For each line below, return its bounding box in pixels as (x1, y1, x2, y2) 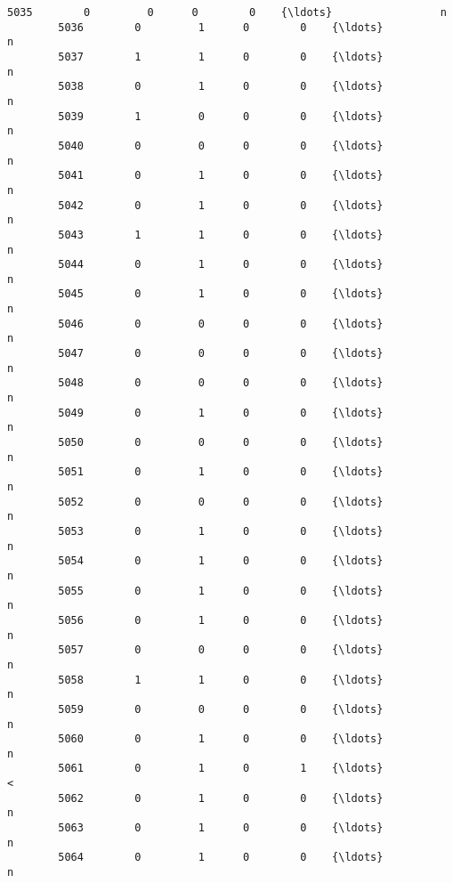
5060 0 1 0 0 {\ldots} (58, 733, 384, 746)
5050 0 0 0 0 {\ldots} (58, 436, 384, 450)
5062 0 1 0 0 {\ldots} (58, 791, 384, 805)
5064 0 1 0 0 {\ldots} (58, 851, 384, 864)
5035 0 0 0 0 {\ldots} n (7, 6, 447, 19)
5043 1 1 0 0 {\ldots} (58, 228, 384, 241)
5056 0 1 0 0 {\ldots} (58, 613, 384, 627)
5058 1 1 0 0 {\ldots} (58, 673, 384, 686)
